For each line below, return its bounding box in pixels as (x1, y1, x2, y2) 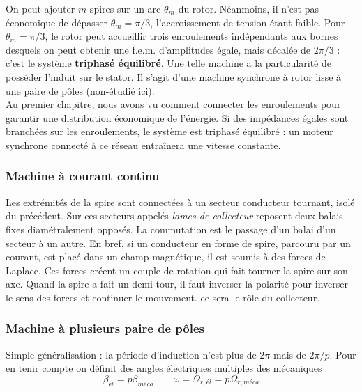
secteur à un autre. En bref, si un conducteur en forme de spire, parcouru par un (6, 235, 351, 250)
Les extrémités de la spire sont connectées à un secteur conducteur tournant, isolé (6, 194, 355, 209)
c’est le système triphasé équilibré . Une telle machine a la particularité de (6, 56, 331, 70)
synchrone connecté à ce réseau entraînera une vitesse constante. (6, 137, 281, 152)
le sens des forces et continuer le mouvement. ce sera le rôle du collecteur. (6, 290, 320, 304)
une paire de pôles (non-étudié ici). (6, 83, 155, 97)
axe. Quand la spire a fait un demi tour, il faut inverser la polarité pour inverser (6, 276, 348, 291)
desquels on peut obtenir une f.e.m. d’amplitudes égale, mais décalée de (6, 42, 311, 56)
